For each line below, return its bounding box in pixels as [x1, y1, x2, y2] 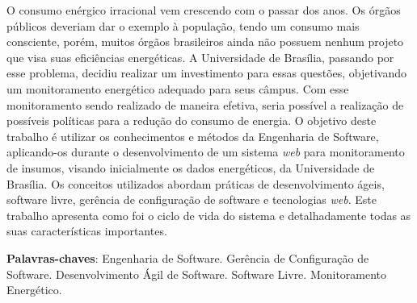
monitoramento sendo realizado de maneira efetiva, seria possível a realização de [6, 96, 404, 113]
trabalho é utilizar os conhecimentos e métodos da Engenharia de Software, [6, 127, 379, 144]
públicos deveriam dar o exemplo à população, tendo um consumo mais [6, 17, 360, 34]
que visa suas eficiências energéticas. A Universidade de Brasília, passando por [6, 48, 394, 65]
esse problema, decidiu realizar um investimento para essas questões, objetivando [6, 64, 407, 81]
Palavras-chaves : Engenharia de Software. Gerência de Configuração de [6, 249, 369, 266]
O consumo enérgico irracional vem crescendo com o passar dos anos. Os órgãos [6, 2, 401, 18]
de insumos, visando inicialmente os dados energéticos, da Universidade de [6, 159, 375, 176]
